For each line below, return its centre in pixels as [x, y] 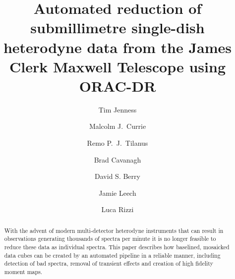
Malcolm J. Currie [117, 126]
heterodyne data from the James [117, 47]
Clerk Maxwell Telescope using [117, 66]
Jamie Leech [117, 193]
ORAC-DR [117, 85]
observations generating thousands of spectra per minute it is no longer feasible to [110, 239]
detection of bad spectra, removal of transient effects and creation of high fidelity [109, 263]
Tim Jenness [117, 109]
